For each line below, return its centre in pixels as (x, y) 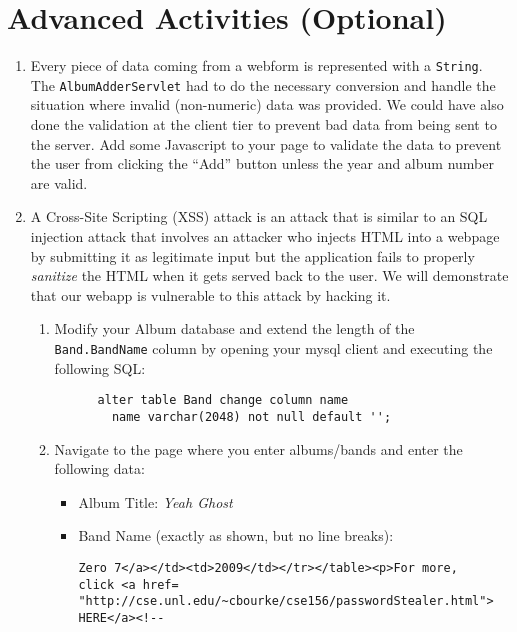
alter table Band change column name (223, 400)
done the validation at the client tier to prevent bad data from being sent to (263, 124)
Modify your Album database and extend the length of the (234, 328)
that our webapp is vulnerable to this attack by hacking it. (210, 294)
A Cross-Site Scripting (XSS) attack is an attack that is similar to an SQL (259, 216)
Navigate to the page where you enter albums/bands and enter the (258, 448)
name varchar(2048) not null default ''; (251, 416)
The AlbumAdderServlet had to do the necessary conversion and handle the (263, 84)
